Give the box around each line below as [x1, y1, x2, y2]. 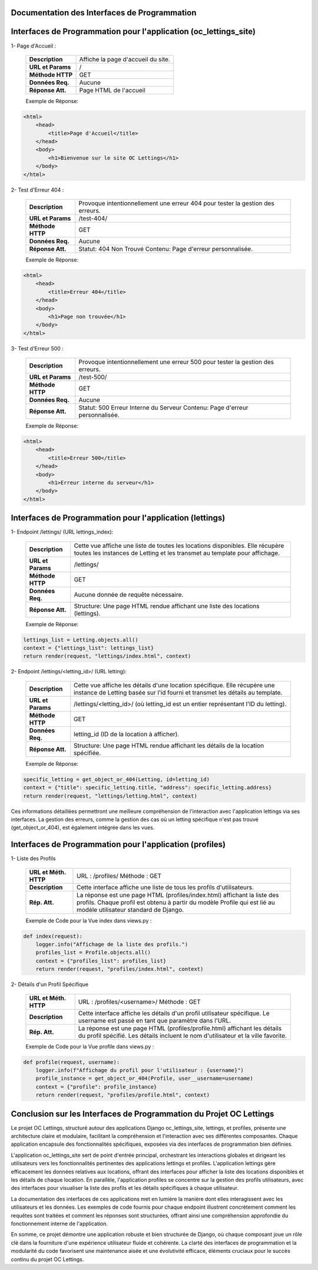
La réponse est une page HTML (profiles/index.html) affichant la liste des [77, 891, 279, 899]
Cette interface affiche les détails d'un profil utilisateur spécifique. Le [78, 1009, 270, 1017]
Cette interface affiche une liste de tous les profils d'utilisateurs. [77, 883, 254, 891]
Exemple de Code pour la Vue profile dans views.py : [25, 1043, 154, 1050]
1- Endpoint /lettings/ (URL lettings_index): [11, 528, 114, 535]
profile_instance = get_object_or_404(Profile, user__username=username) [35, 1075, 253, 1082]
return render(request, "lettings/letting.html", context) [23, 792, 197, 799]
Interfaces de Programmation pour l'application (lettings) [11, 513, 226, 523]
